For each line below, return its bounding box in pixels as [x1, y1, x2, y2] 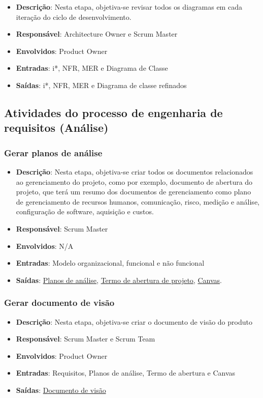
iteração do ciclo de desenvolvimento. [16, 11, 131, 22]
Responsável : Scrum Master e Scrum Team [16, 333, 155, 344]
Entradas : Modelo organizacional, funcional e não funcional [16, 258, 205, 268]
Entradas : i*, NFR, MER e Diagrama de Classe [16, 63, 168, 73]
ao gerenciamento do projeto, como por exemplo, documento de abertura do [16, 176, 253, 187]
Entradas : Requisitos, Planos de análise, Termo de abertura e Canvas [16, 367, 236, 378]
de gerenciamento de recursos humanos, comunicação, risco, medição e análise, [16, 196, 259, 207]
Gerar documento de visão [4, 296, 115, 309]
